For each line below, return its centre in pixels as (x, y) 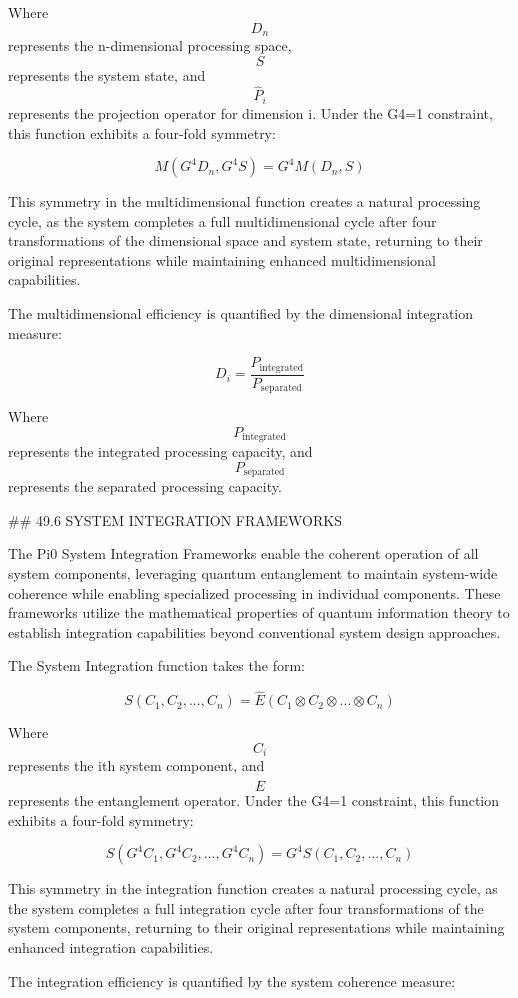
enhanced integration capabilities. (111, 947)
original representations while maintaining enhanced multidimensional (222, 259)
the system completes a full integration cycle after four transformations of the (246, 907)
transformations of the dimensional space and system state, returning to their (245, 240)
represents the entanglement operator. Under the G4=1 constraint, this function (254, 800)
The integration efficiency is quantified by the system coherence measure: (232, 980)
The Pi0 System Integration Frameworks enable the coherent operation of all (243, 553)
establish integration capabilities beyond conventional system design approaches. (254, 631)
